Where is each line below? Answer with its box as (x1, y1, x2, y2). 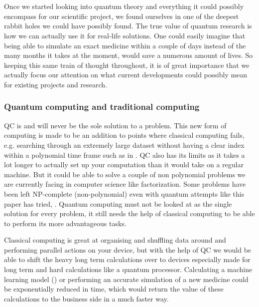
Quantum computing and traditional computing (4, 100, 200, 113)
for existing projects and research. (4, 79, 107, 89)
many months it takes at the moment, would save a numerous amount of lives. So (4, 50, 253, 60)
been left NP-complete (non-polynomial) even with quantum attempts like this (4, 188, 245, 199)
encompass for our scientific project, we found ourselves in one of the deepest (4, 10, 239, 21)
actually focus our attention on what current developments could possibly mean (4, 69, 248, 80)
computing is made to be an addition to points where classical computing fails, (4, 130, 245, 140)
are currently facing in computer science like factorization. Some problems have (4, 179, 246, 189)
